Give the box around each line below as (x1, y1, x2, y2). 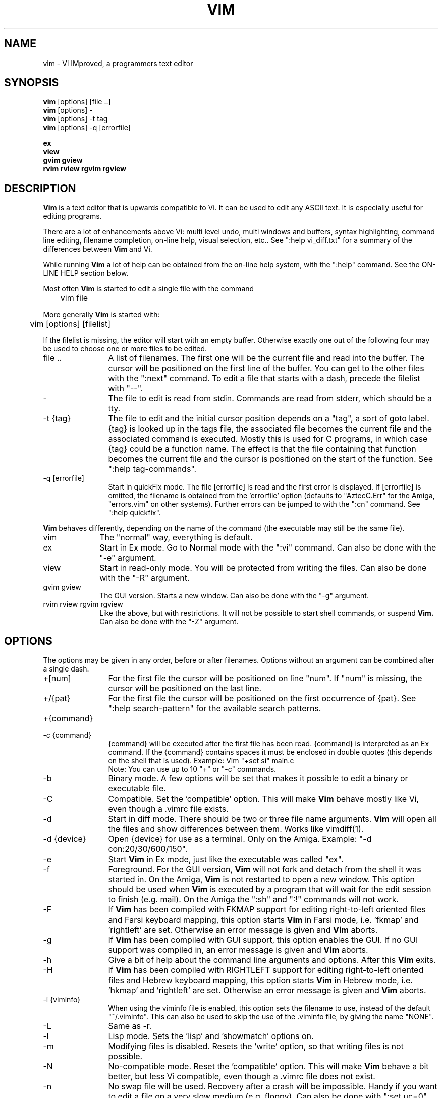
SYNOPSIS (4, 76, 59, 89)
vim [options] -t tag (43, 114, 108, 124)
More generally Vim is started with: (43, 310, 160, 319)
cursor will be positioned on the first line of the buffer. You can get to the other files (108, 363, 424, 374)
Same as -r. (108, 1021, 152, 1031)
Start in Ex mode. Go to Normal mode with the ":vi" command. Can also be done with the (99, 542, 436, 553)
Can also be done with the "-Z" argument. (99, 617, 239, 626)
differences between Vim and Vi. (43, 245, 152, 254)
